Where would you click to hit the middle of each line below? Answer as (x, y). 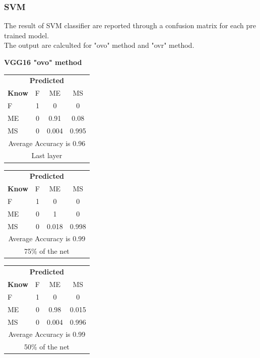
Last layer (47, 155)
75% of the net (47, 251)
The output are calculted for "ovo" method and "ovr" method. (99, 45)
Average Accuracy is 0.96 (47, 143)
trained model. (27, 35)
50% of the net (47, 347)
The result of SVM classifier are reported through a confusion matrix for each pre (130, 25)
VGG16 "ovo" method (43, 62)
